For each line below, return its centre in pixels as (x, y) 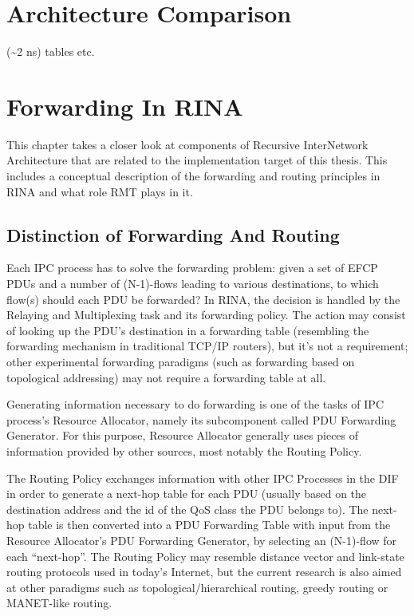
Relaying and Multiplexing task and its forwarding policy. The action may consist (206, 315)
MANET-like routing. (59, 603)
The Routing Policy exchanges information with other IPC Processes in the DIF (203, 478)
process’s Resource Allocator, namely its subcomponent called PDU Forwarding (201, 419)
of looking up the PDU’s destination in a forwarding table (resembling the (188, 330)
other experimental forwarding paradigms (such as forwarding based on (181, 361)
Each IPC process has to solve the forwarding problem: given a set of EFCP (192, 268)
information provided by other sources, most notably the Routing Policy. (184, 450)
